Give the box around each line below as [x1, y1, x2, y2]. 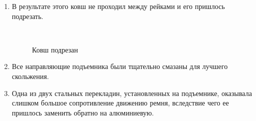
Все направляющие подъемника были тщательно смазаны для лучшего [12, 61, 228, 71]
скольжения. [12, 70, 49, 81]
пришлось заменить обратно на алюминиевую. [12, 107, 154, 117]
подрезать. [12, 10, 44, 21]
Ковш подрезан [32, 44, 78, 54]
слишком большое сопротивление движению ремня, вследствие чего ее [12, 97, 229, 108]
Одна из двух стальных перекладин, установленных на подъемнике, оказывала [12, 87, 252, 98]
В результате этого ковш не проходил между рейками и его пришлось [12, 1, 225, 11]
